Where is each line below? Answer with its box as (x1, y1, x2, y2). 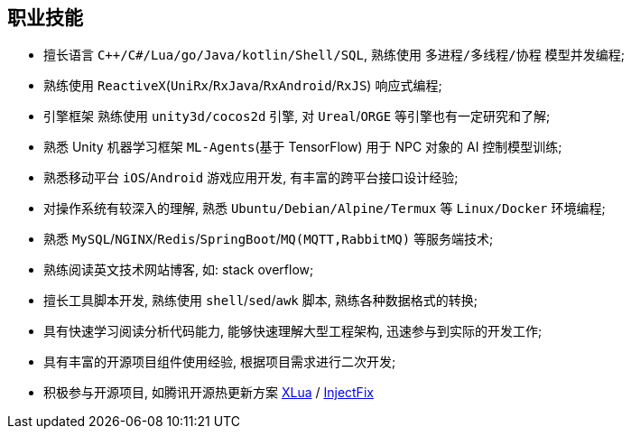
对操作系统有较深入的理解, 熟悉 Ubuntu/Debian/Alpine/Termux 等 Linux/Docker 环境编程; (43, 200, 606, 217)
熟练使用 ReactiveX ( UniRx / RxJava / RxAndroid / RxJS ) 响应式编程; (43, 78, 442, 94)
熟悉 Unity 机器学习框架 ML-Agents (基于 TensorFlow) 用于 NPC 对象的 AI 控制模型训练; (43, 139, 562, 155)
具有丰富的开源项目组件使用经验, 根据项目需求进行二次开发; (43, 354, 396, 370)
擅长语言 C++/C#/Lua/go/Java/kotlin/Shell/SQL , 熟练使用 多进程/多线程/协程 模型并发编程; (43, 47, 625, 63)
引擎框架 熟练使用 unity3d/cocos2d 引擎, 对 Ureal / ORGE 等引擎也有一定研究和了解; (43, 108, 551, 125)
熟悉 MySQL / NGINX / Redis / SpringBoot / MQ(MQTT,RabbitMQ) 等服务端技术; (43, 231, 494, 247)
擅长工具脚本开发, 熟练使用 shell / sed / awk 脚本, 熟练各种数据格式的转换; (43, 292, 478, 309)
